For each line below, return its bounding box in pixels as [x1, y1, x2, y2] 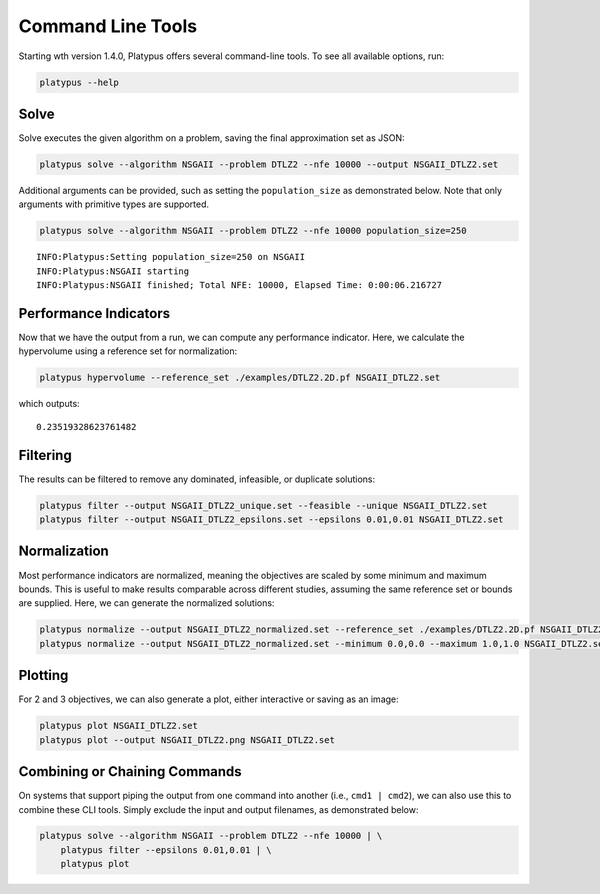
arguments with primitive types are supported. [18, 198, 210, 210]
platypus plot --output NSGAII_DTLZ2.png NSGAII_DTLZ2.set [39, 734, 335, 745]
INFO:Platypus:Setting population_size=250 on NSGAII [36, 251, 305, 263]
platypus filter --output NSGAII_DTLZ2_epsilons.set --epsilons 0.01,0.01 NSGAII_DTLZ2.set [39, 514, 504, 525]
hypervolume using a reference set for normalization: [18, 345, 238, 357]
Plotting [18, 667, 69, 684]
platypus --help [39, 76, 120, 88]
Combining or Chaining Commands [18, 763, 242, 780]
